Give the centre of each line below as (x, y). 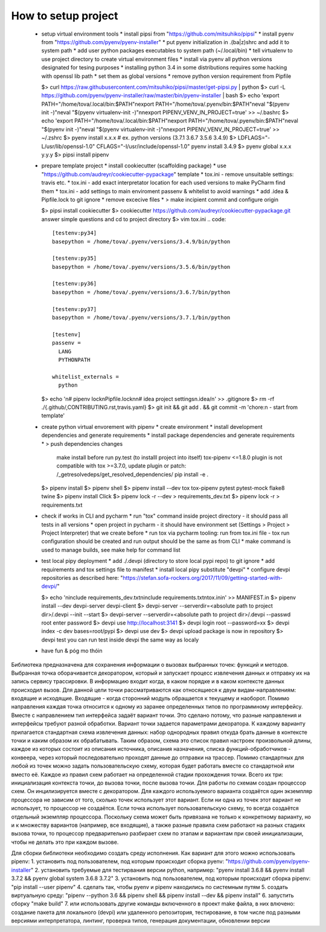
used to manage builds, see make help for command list (111, 550)
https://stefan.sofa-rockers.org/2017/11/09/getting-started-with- (203, 577)
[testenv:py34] (75, 233)
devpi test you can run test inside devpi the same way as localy (120, 640)
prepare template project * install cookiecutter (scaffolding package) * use (134, 166)
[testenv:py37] (75, 309)
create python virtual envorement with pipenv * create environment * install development (152, 426)
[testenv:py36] (75, 284)
